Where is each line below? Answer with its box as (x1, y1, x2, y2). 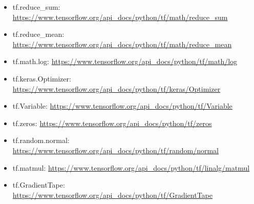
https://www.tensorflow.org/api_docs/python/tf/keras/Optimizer (12, 83, 221, 94)
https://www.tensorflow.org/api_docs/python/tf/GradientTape (12, 189, 213, 200)
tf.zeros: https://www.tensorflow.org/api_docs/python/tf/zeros (12, 117, 212, 128)
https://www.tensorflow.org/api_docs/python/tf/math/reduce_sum (12, 11, 228, 22)
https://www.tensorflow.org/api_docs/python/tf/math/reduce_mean (12, 38, 232, 49)
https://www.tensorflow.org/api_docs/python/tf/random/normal (12, 145, 219, 155)
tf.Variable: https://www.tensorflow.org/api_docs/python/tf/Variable (12, 100, 232, 111)
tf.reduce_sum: (12, 2, 60, 12)
